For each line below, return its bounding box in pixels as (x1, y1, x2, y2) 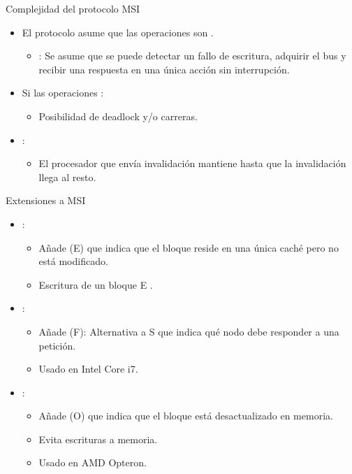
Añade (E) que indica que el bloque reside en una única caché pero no (38, 240, 339, 254)
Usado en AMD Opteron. (38, 455, 147, 470)
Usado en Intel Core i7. (38, 361, 138, 376)
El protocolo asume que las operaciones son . (22, 24, 214, 39)
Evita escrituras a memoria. (38, 431, 158, 446)
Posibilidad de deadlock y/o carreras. (38, 108, 198, 123)
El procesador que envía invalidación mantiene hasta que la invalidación (38, 156, 346, 171)
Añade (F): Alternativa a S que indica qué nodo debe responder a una (38, 324, 339, 338)
